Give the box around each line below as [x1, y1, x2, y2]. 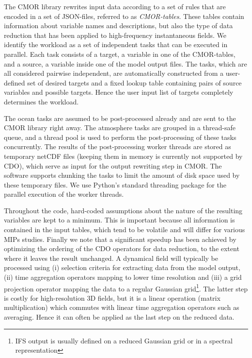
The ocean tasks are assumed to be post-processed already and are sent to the [4, 113, 236, 123]
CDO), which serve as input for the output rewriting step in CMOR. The [4, 160, 222, 170]
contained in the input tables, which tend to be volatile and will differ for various [4, 224, 245, 235]
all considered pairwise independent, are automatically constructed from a [4, 68, 224, 78]
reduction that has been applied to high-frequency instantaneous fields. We [4, 30, 226, 40]
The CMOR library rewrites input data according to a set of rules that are [4, 1, 226, 11]
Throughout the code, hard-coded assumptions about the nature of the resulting [4, 205, 243, 215]
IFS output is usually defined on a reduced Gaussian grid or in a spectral [15, 335, 233, 345]
